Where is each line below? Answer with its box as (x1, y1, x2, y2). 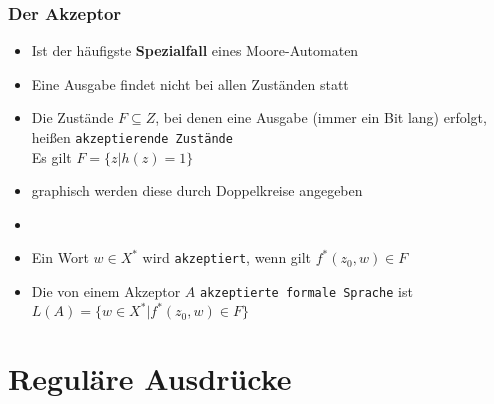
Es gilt (31, 146, 72, 167)
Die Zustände (31, 107, 114, 128)
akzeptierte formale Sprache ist (200, 281, 413, 302)
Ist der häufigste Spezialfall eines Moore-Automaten (31, 40, 359, 61)
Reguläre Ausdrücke (8, 358, 292, 399)
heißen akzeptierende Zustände (31, 127, 233, 147)
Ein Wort (31, 247, 89, 268)
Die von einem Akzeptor (31, 281, 181, 302)
